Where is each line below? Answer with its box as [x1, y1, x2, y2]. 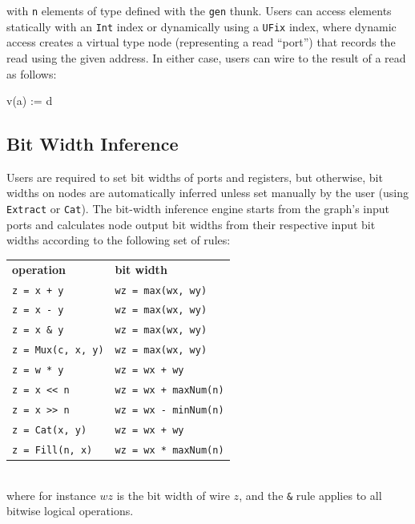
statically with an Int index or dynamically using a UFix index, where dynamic [6, 18, 397, 34]
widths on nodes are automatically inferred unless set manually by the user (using [6, 184, 409, 201]
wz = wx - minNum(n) [115, 404, 224, 416]
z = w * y [12, 365, 64, 377]
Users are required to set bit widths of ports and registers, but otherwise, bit [6, 168, 383, 185]
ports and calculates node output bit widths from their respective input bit [6, 216, 376, 232]
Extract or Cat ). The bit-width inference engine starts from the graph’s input [6, 200, 390, 217]
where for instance [6, 486, 96, 503]
